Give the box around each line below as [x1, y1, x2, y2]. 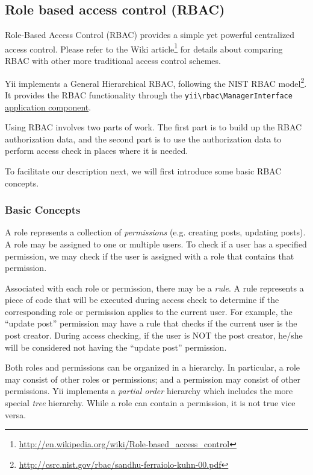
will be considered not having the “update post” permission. [5, 340, 227, 353]
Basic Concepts [5, 202, 81, 217]
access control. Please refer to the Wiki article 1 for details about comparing [5, 40, 283, 55]
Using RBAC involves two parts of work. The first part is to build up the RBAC [5, 121, 302, 133]
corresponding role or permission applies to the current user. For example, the [5, 305, 293, 317]
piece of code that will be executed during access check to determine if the [5, 293, 279, 306]
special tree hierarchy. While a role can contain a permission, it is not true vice [5, 397, 296, 409]
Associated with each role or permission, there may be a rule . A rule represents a [5, 281, 304, 294]
